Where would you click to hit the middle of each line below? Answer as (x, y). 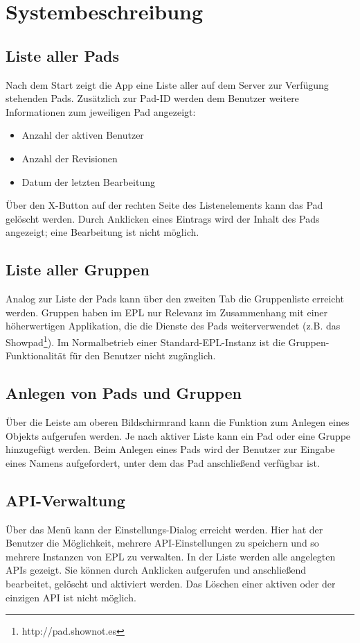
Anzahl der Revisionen (70, 158)
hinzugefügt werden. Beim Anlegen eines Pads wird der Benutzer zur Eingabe (170, 449)
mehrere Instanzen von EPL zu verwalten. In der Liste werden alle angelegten (171, 556)
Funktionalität (36, 355)
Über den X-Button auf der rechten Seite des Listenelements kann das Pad (164, 205)
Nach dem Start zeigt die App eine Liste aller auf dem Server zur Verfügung (167, 84)
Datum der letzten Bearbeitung (88, 181)
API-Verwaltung (65, 500)
